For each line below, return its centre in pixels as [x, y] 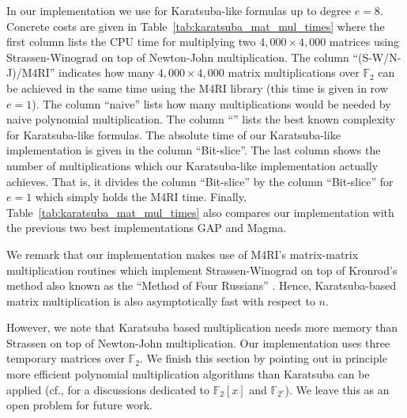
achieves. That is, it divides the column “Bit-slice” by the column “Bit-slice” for [200, 181]
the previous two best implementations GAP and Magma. [147, 228]
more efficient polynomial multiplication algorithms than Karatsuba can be [188, 374]
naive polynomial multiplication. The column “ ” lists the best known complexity [201, 119]
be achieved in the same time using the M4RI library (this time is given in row [197, 87]
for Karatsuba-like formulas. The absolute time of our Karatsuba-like [173, 134]
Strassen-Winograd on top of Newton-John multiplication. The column [178, 57]
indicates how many [107, 72]
